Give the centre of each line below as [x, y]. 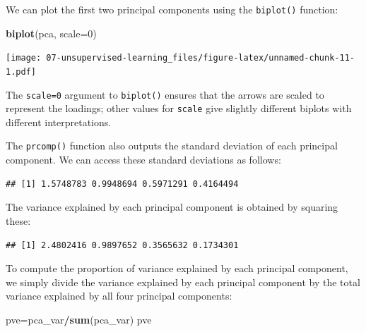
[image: [24, 58]
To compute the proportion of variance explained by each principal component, [177, 268]
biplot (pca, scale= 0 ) [51, 33]
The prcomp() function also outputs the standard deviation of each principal [172, 146]
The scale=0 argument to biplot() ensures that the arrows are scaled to [165, 94]
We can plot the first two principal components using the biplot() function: [172, 9]
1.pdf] [21, 72]
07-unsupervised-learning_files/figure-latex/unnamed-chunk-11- [200, 58]
